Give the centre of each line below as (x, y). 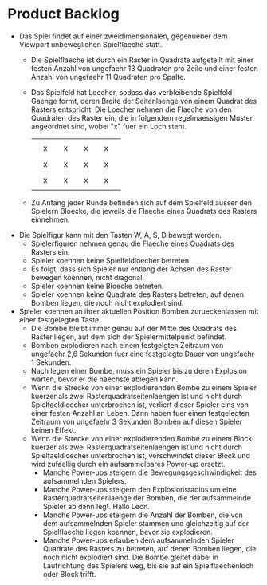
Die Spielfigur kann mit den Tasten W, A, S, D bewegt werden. (120, 235)
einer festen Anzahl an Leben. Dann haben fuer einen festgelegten (140, 413)
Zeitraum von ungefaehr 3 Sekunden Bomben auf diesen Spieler (136, 421)
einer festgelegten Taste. (60, 319)
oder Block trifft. (69, 574)
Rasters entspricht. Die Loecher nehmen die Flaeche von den (131, 109)
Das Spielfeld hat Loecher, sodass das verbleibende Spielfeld (132, 92)
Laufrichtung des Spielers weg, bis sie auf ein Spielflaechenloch (148, 565)
